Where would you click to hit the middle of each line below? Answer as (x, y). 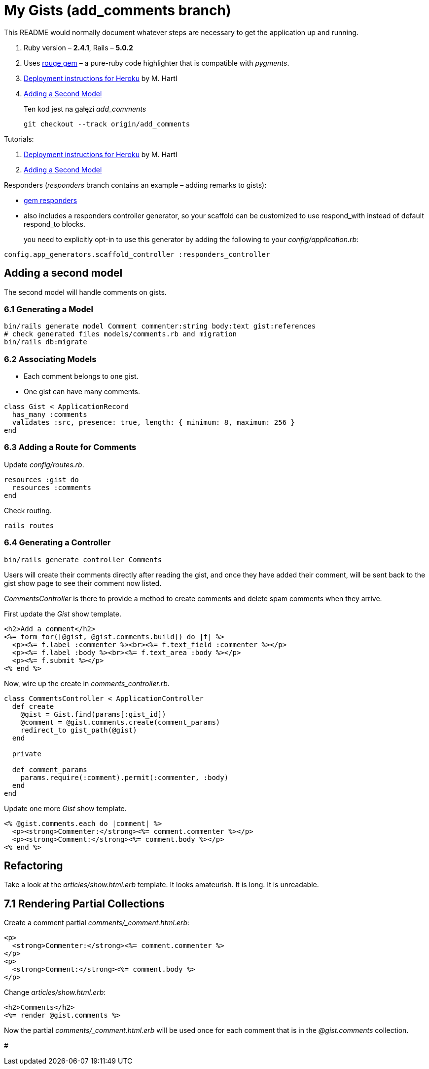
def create (33, 706)
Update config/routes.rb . (44, 464)
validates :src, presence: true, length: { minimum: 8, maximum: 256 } (154, 423)
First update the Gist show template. (63, 614)
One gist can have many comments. (82, 392)
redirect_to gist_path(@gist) (79, 730)
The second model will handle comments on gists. (85, 292)
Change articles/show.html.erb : (55, 992)
